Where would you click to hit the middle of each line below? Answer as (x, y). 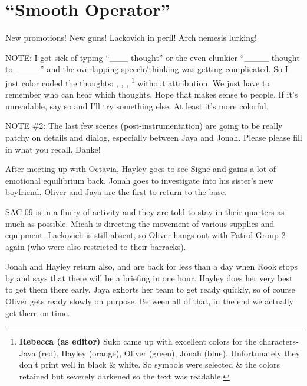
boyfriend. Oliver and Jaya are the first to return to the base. (116, 192)
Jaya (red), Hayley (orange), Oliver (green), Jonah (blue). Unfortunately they (160, 353)
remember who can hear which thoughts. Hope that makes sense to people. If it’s (152, 94)
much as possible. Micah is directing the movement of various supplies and (140, 223)
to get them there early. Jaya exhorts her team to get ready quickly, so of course (150, 289)
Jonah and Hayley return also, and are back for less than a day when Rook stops (151, 266)
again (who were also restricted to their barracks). (96, 246)
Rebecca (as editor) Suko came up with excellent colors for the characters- (159, 341)
